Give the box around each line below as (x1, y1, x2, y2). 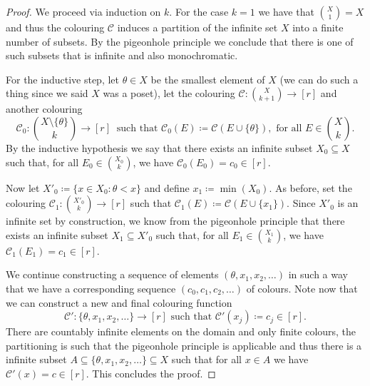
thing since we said (6, 86, 88, 101)
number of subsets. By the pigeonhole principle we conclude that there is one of (6, 34, 354, 49)
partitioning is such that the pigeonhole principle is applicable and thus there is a (6, 337, 362, 352)
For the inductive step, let (6, 71, 119, 86)
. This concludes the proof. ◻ (86, 365, 216, 380)
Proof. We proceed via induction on (6, 4, 161, 19)
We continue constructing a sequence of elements (6, 267, 219, 282)
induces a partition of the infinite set (117, 20, 278, 34)
